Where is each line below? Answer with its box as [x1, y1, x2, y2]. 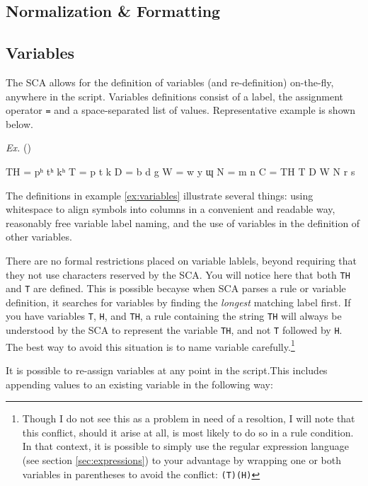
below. [6, 116, 33, 131]
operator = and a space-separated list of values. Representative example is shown [6, 103, 356, 117]
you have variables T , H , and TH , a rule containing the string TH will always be [6, 308, 342, 323]
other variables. [6, 229, 72, 244]
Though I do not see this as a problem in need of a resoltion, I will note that [22, 411, 355, 426]
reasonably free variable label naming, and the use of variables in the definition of [6, 215, 360, 230]
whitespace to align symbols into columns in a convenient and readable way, [6, 202, 335, 216]
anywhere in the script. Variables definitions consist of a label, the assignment [6, 88, 344, 103]
